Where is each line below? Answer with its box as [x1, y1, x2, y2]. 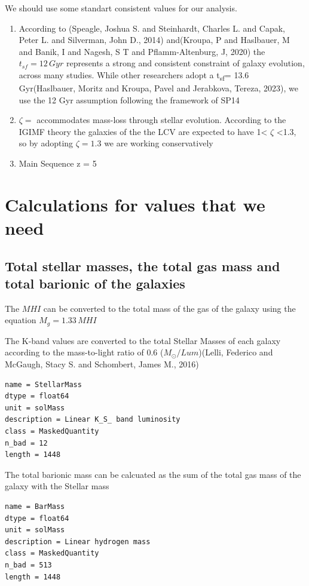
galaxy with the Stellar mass [5, 480, 109, 492]
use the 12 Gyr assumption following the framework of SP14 [19, 93, 240, 106]
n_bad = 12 [5, 438, 48, 447]
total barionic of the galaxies [5, 274, 185, 292]
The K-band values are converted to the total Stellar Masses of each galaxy [5, 334, 281, 346]
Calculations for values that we [5, 192, 265, 216]
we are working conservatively [104, 137, 213, 149]
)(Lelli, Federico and [198, 346, 273, 358]
